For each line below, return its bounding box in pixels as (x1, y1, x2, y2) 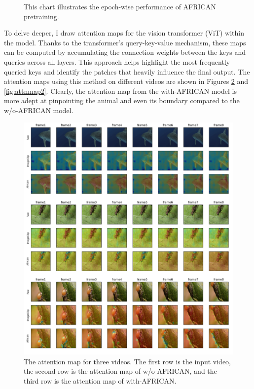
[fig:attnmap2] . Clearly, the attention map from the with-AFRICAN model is (4, 85, 237, 96)
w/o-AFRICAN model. (4, 105, 73, 115)
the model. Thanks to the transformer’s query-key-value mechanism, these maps (4, 37, 246, 47)
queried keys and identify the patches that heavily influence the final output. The (4, 66, 250, 77)
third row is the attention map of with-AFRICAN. (24, 375, 177, 386)
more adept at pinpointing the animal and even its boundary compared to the (4, 95, 240, 106)
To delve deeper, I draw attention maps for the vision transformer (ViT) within (4, 28, 244, 38)
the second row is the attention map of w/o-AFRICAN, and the (24, 366, 217, 376)
